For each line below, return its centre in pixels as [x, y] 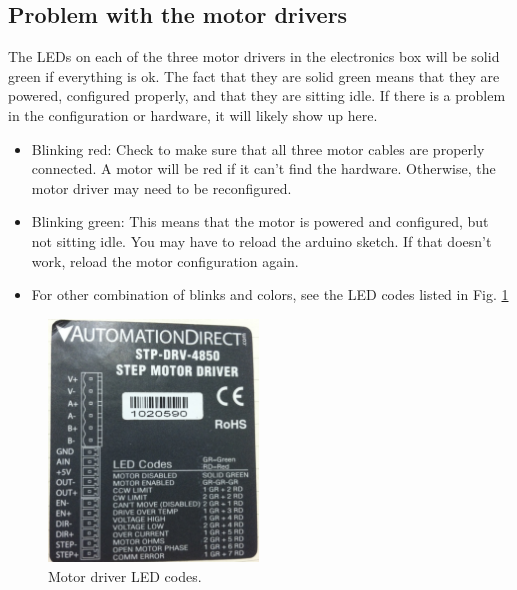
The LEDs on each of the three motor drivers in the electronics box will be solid [254, 56]
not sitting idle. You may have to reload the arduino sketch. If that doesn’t [261, 240]
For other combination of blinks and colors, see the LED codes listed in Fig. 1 [270, 294]
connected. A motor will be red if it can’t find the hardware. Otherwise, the [263, 168]
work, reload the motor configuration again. [165, 260]
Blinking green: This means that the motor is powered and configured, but [260, 221]
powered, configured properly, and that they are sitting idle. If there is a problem [257, 95]
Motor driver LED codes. [125, 575]
